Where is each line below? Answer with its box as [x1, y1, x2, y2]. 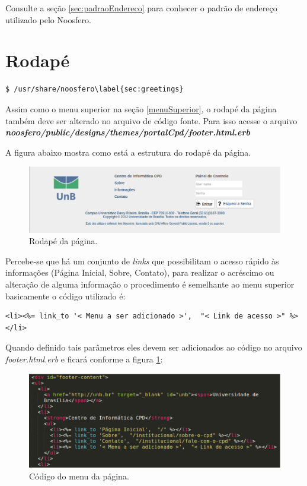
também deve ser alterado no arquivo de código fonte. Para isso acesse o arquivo [5, 114, 298, 127]
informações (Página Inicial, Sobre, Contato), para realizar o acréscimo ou [5, 266, 274, 279]
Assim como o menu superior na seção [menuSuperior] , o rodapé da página [5, 102, 277, 115]
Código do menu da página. [29, 469, 129, 482]
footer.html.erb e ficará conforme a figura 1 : [5, 353, 163, 365]
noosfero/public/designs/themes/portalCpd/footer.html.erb [5, 126, 251, 138]
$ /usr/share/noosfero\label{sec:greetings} [5, 85, 184, 94]
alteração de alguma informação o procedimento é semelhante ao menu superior [5, 278, 295, 291]
